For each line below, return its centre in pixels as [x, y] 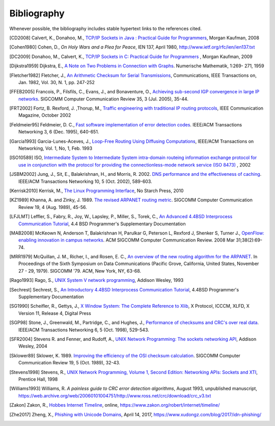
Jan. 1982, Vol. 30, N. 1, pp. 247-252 [57, 82]
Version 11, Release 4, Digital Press [55, 313]
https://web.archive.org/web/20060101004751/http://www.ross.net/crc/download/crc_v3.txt [115, 395]
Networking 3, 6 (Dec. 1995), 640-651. [59, 132]
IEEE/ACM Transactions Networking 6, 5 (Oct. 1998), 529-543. [84, 330]
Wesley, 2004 [33, 346]
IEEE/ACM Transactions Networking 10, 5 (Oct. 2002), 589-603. [85, 181]
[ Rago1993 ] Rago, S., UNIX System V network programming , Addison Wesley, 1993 [97, 280]
